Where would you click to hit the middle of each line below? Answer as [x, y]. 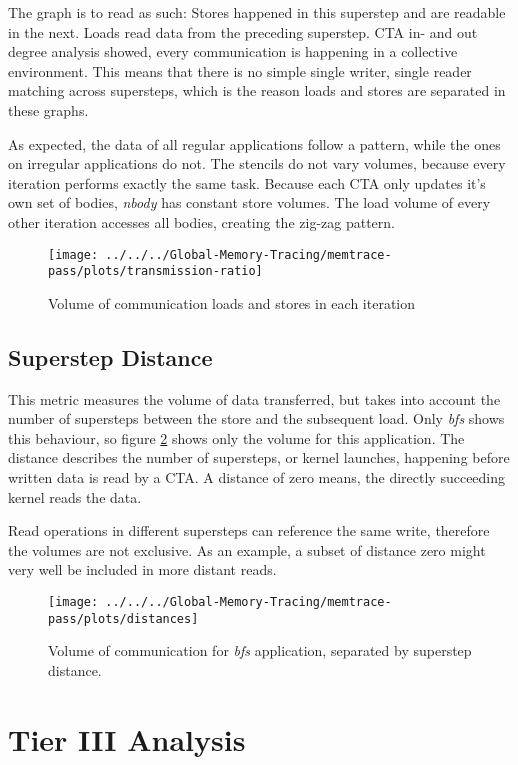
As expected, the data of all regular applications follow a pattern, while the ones [254, 143]
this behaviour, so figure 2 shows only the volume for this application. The [236, 437]
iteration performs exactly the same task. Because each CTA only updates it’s [247, 182]
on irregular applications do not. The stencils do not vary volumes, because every [257, 163]
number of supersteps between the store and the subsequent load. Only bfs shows [256, 418]
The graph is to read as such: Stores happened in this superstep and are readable [257, 12]
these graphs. [48, 109]
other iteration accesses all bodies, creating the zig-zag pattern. [201, 221]
